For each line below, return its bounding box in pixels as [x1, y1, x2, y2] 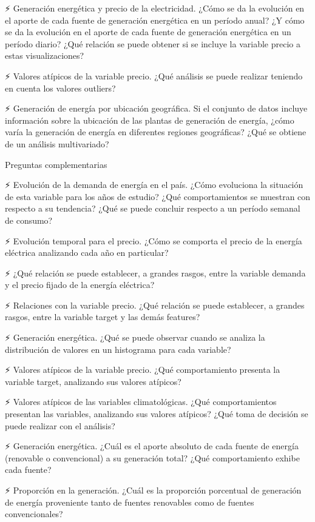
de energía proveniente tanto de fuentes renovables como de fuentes [5, 495, 254, 508]
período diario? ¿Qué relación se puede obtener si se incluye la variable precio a [5, 37, 300, 50]
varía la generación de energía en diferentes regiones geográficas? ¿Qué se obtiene [5, 125, 307, 138]
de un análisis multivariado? [5, 137, 109, 150]
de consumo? [5, 213, 53, 226]
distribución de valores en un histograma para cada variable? [5, 343, 231, 355]
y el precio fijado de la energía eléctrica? [5, 278, 155, 291]
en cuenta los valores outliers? [5, 81, 116, 94]
